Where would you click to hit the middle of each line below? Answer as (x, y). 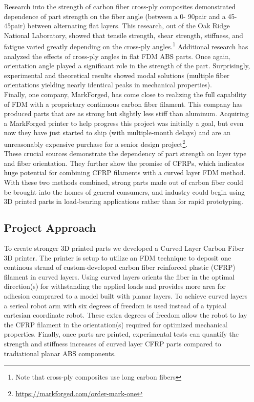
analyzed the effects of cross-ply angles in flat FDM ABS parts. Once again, (117, 56)
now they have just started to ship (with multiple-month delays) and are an (117, 132)
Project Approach (50, 228)
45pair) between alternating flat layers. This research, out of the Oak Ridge (117, 26)
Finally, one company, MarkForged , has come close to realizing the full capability (125, 94)
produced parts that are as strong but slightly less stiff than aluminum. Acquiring (126, 113)
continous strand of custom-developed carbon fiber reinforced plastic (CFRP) (120, 267)
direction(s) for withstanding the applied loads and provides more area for (115, 286)
